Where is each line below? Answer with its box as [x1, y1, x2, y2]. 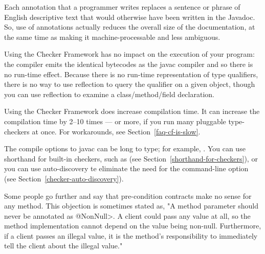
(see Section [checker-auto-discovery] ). [4, 173, 124, 183]
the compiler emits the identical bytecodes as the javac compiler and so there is [4, 58, 253, 69]
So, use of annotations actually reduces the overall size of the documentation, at [4, 21, 255, 32]
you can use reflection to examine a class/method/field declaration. [4, 88, 214, 99]
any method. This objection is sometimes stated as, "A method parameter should [4, 200, 258, 211]
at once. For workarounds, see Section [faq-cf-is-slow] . [32, 126, 201, 136]
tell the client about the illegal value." [4, 240, 123, 251]
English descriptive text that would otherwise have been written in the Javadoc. [4, 11, 255, 22]
